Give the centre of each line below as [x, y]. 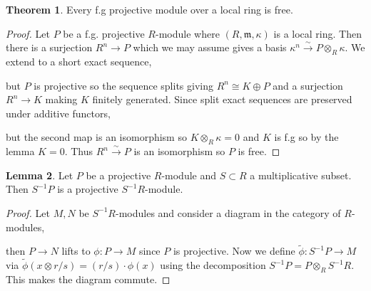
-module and [189, 175]
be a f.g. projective [104, 33]
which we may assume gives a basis [210, 47]
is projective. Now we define [234, 251]
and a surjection [308, 85]
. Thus [79, 151]
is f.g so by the [306, 137]
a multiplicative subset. [301, 175]
